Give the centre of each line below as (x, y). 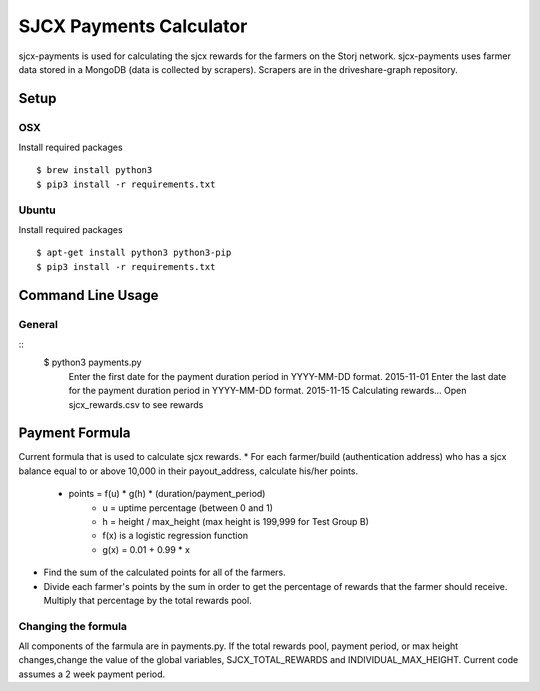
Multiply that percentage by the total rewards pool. (147, 600)
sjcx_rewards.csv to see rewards (136, 404)
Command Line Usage (88, 295)
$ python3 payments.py (92, 362)
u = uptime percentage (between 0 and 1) (188, 507)
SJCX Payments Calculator (133, 26)
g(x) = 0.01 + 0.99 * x (146, 549)
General (38, 324)
